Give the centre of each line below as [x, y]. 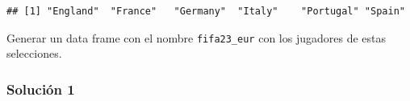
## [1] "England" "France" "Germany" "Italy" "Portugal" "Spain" [206, 11]
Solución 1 [41, 89]
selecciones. [34, 53]
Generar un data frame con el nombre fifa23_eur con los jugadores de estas [196, 37]
